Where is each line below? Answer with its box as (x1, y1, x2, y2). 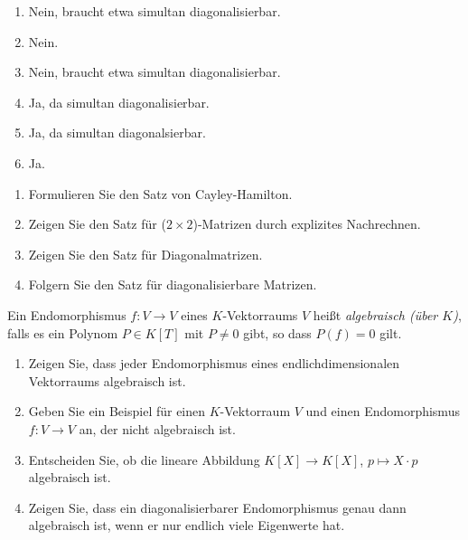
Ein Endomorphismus (7, 305, 126, 324)
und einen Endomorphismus (305, 402, 460, 421)
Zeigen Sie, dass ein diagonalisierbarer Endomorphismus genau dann (28, 497, 407, 516)
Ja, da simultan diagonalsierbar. (28, 123, 206, 142)
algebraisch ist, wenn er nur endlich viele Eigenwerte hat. (28, 516, 345, 535)
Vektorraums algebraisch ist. (28, 371, 186, 390)
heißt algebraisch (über (313, 305, 438, 324)
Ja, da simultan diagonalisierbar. (28, 92, 210, 111)
